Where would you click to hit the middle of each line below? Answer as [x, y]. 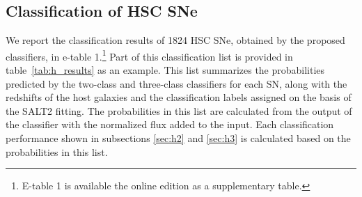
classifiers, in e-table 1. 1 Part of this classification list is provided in [149, 55]
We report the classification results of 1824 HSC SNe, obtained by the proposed [175, 40]
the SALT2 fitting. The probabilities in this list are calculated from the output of [179, 110]
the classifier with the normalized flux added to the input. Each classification [170, 124]
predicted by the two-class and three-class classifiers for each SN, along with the [176, 83]
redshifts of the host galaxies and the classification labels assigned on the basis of [179, 97]
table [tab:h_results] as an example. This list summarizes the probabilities [165, 70]
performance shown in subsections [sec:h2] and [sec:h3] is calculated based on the [178, 138]
